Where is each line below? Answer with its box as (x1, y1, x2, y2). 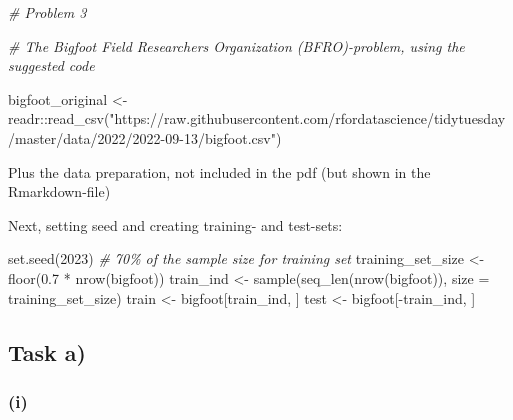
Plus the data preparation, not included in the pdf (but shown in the (8, 161, 431, 182)
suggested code (8, 55, 95, 76)
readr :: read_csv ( (8, 108, 110, 129)
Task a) (8, 336, 86, 367)
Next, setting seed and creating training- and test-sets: (8, 214, 343, 235)
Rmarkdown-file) (8, 181, 111, 202)
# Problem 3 (8, 2, 87, 22)
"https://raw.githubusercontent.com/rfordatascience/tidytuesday (109, 108, 506, 129)
